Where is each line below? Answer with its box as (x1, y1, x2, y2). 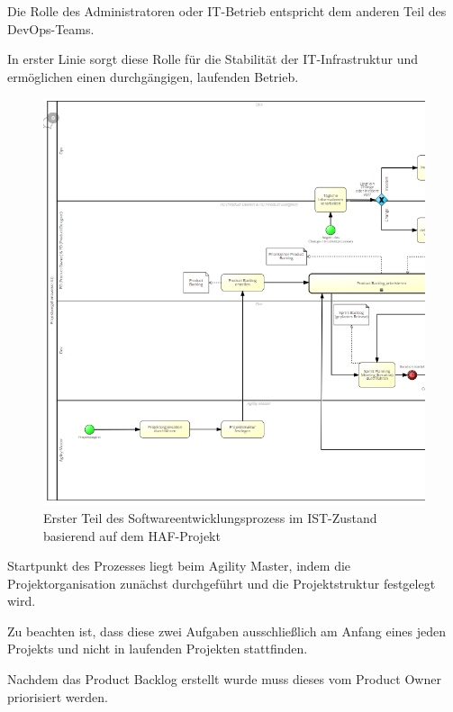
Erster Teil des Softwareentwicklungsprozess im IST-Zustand (43, 508, 377, 527)
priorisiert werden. (7, 687, 108, 706)
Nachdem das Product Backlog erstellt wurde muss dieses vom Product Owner (7, 670, 441, 689)
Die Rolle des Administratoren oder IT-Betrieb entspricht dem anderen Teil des (7, 2, 447, 20)
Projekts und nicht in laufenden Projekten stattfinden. (7, 639, 308, 658)
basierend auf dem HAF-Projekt (43, 526, 221, 545)
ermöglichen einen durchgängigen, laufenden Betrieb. (7, 67, 299, 86)
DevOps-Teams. (7, 19, 95, 38)
